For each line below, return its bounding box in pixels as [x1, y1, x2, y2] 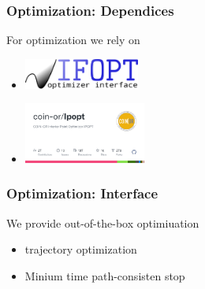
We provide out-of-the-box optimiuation [6, 214, 199, 231]
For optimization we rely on [6, 31, 140, 48]
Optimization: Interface [6, 183, 158, 203]
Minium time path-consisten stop [24, 267, 185, 283]
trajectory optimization [24, 241, 137, 258]
